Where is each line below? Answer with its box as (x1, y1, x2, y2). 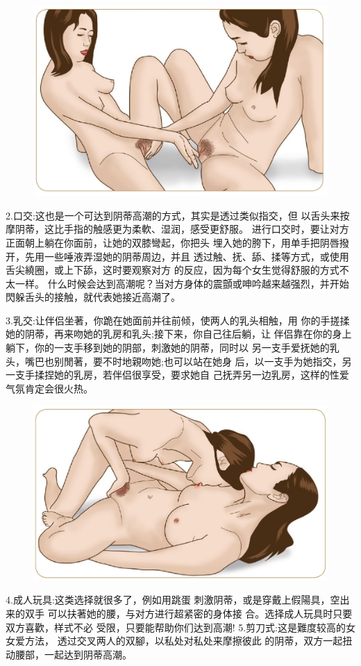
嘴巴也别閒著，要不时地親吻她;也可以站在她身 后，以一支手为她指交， (24, 353, 342, 368)
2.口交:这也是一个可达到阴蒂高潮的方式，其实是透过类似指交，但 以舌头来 (6, 208, 340, 222)
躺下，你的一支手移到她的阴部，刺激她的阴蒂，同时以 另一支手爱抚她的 (6, 340, 330, 355)
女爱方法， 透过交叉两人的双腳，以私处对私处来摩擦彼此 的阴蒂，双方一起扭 (6, 633, 353, 648)
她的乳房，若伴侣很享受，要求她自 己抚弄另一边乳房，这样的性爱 (53, 367, 349, 382)
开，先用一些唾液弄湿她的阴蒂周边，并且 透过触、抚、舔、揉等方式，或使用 (6, 249, 349, 263)
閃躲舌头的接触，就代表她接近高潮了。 (6, 290, 180, 304)
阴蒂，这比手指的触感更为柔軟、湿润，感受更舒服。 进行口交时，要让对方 (15, 222, 349, 236)
